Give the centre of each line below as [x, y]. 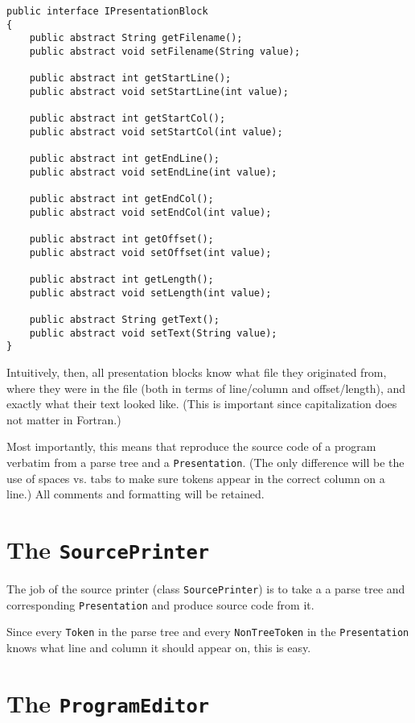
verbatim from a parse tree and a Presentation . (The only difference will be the [205, 463]
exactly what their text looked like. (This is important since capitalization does [202, 404]
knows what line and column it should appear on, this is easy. [159, 648]
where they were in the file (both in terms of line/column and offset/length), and [206, 388]
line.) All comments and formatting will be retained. [136, 494]
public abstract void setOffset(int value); [150, 252]
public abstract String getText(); [124, 320]
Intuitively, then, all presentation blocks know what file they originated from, [197, 372]
